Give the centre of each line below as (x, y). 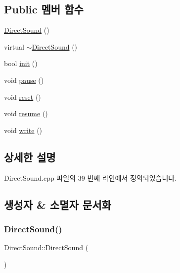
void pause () (24, 80)
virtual (14, 46)
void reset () (22, 97)
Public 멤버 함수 (44, 9)
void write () (23, 130)
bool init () (21, 63)
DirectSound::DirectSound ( (46, 247)
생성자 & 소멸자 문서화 (58, 204)
